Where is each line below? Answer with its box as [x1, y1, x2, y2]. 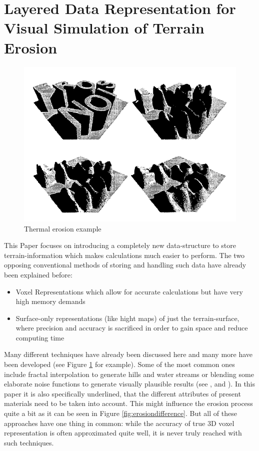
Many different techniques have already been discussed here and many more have [4, 349, 253, 359]
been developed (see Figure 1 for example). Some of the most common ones [4, 359, 235, 369]
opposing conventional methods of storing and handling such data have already [4, 259, 246, 270]
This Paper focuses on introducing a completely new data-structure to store [4, 240, 236, 250]
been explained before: [4, 269, 72, 279]
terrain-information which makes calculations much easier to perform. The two [4, 249, 245, 260]
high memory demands [15, 296, 85, 306]
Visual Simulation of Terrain [4, 17, 204, 38]
